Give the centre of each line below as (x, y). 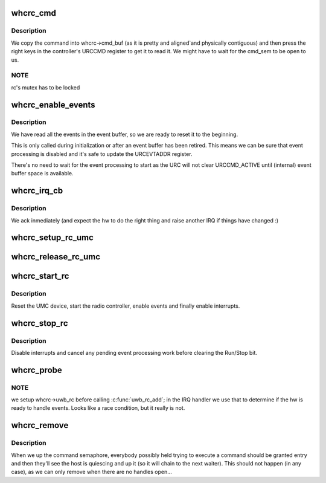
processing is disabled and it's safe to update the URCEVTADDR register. (102, 154)
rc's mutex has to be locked (46, 87)
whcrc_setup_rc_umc (52, 238)
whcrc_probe (37, 370)
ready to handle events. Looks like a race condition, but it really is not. (98, 408)
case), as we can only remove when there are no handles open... (91, 472)
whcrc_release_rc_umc (56, 257)
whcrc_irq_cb (37, 191)
